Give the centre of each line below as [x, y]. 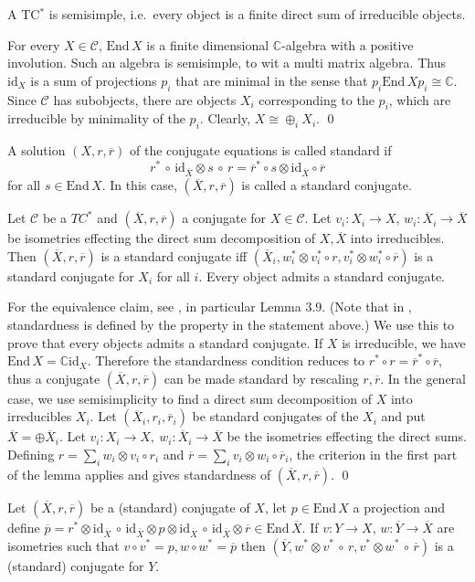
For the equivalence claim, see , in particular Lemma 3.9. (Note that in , [210, 307]
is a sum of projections [94, 80]
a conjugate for [224, 218]
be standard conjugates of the [275, 416]
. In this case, [139, 185]
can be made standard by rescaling [261, 378]
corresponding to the [317, 99]
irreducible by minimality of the [96, 118]
